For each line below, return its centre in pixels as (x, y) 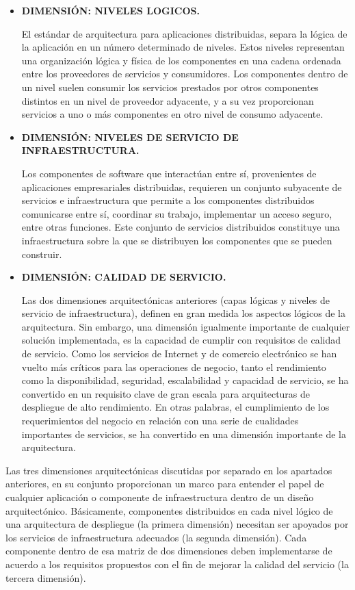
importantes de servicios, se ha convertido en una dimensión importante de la (184, 434)
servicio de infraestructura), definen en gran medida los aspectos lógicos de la (183, 313)
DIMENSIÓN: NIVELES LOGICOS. (111, 10)
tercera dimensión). (46, 577)
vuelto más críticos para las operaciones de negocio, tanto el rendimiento (174, 367)
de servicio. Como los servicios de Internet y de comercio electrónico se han (179, 354)
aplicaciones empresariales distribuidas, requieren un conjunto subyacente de (182, 187)
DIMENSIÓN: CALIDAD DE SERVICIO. (124, 277)
